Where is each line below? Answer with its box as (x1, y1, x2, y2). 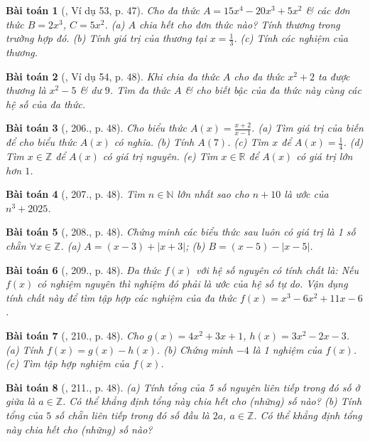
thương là (6, 83, 46, 98)
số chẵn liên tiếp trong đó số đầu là (55, 407, 210, 422)
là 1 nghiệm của (252, 342, 322, 357)
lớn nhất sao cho (177, 186, 249, 201)
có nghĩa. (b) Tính (114, 135, 195, 149)
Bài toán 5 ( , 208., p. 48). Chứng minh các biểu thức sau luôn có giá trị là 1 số (6, 224, 356, 239)
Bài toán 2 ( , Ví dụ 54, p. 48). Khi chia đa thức (6, 68, 219, 83)
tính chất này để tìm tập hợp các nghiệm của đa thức (6, 290, 236, 305)
